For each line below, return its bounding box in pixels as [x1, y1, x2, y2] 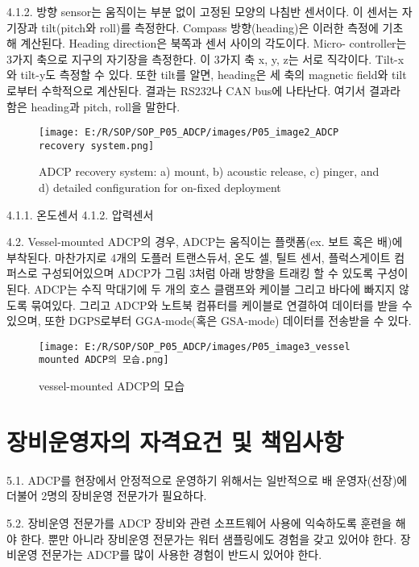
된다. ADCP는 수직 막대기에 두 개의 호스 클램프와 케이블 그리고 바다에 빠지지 [6, 281, 396, 298]
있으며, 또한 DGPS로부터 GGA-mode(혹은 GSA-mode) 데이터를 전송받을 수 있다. [6, 312, 412, 329]
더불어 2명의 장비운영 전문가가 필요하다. [6, 487, 207, 504]
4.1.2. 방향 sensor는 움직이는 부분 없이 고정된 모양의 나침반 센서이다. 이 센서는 [6, 3, 399, 19]
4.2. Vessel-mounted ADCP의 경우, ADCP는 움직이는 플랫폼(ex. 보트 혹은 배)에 [6, 233, 403, 250]
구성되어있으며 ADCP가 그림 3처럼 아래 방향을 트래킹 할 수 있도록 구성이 [41, 265, 409, 281]
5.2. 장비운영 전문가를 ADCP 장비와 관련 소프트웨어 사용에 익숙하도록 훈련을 [6, 515, 392, 532]
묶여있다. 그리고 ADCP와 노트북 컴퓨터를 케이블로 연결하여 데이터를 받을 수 [31, 296, 413, 313]
